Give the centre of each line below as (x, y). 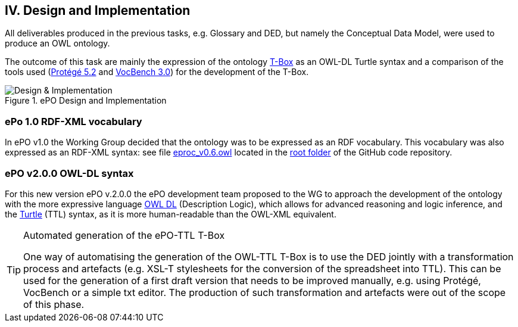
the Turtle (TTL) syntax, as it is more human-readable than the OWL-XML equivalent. (171, 214)
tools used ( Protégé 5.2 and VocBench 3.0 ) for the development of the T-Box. (157, 72)
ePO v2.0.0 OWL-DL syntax (69, 173)
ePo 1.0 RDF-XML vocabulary (74, 121)
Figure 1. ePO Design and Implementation (86, 101)
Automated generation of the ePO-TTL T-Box (124, 235)
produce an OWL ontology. (57, 43)
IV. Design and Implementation (98, 10)
